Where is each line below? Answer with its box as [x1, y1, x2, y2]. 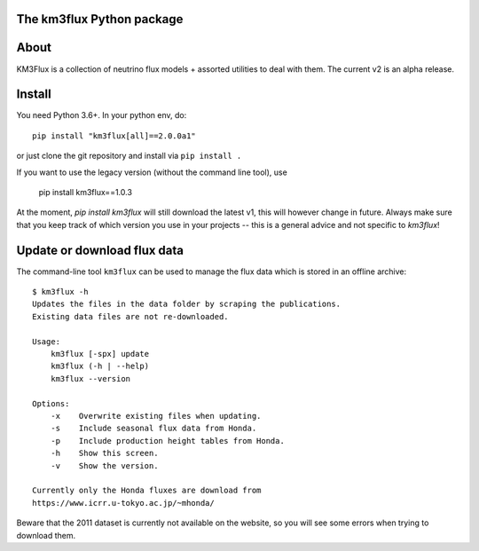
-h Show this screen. [50, 448, 159, 459]
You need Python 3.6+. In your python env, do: [16, 110, 187, 121]
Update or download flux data [16, 242, 185, 257]
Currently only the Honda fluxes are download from [32, 485, 262, 496]
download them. [16, 530, 76, 540]
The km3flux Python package [16, 12, 184, 27]
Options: [32, 398, 70, 408]
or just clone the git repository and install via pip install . [16, 151, 242, 161]
